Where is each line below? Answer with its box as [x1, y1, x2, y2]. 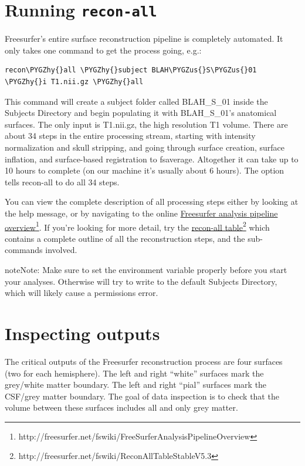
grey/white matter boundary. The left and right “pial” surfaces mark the [5, 378, 267, 391]
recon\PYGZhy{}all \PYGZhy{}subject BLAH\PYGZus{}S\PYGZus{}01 [5, 66, 257, 75]
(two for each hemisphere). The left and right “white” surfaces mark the [5, 367, 264, 379]
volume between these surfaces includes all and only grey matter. [5, 401, 238, 414]
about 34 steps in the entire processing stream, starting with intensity [5, 129, 256, 142]
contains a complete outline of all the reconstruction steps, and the [5, 232, 245, 244]
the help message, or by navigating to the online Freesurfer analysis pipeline [5, 207, 278, 219]
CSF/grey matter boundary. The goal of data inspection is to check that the [5, 390, 279, 402]
